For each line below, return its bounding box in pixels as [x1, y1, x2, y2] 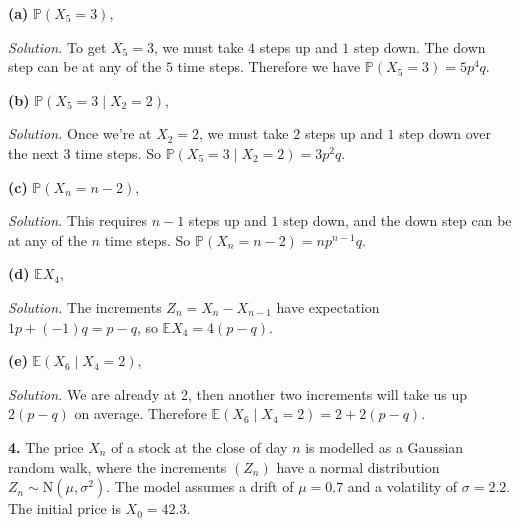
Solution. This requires [8, 210, 148, 231]
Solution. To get [8, 36, 107, 57]
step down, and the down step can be [283, 210, 512, 231]
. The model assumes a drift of [106, 476, 294, 497]
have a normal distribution [276, 456, 440, 477]
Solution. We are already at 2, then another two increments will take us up [8, 383, 468, 404]
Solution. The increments [8, 296, 162, 317]
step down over [399, 123, 492, 144]
